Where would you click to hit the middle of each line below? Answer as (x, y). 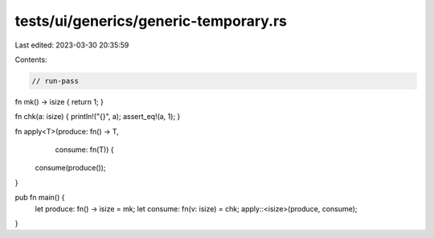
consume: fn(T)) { (84, 150)
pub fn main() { (40, 198)
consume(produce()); (70, 168)
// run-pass (55, 81)
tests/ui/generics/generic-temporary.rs (151, 21)
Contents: (31, 59)
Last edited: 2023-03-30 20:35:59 (72, 45)
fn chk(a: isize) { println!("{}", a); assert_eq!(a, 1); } (98, 117)
